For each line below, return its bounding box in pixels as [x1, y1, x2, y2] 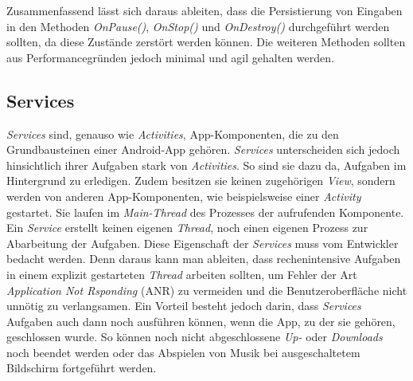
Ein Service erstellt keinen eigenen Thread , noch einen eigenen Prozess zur [6, 219, 368, 236]
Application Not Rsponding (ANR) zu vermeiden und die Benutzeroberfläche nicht [6, 281, 407, 298]
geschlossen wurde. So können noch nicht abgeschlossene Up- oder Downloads [6, 328, 383, 345]
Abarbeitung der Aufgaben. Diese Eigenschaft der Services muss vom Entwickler [6, 234, 399, 251]
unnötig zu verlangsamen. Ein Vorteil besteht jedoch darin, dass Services [6, 297, 361, 314]
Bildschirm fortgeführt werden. [6, 359, 157, 376]
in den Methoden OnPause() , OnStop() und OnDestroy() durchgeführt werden [6, 18, 390, 34]
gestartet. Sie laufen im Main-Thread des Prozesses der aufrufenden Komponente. [6, 203, 404, 220]
